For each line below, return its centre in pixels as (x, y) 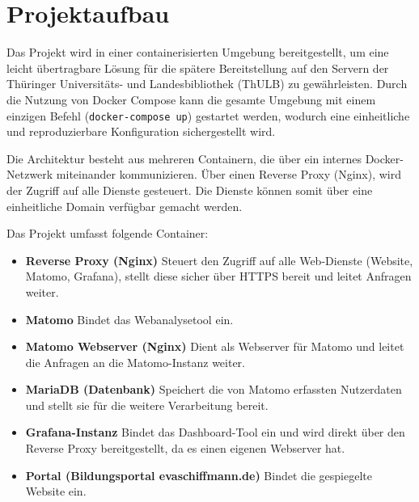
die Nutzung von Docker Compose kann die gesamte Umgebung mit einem (191, 99)
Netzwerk (30, 174)
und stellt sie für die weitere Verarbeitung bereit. (147, 405)
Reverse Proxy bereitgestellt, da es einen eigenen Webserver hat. (185, 448)
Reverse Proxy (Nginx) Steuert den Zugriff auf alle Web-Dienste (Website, (219, 260)
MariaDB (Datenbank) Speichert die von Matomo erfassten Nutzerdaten (214, 389)
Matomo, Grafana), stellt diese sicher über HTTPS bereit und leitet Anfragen (218, 276)
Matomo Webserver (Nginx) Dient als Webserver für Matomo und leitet (215, 346)
